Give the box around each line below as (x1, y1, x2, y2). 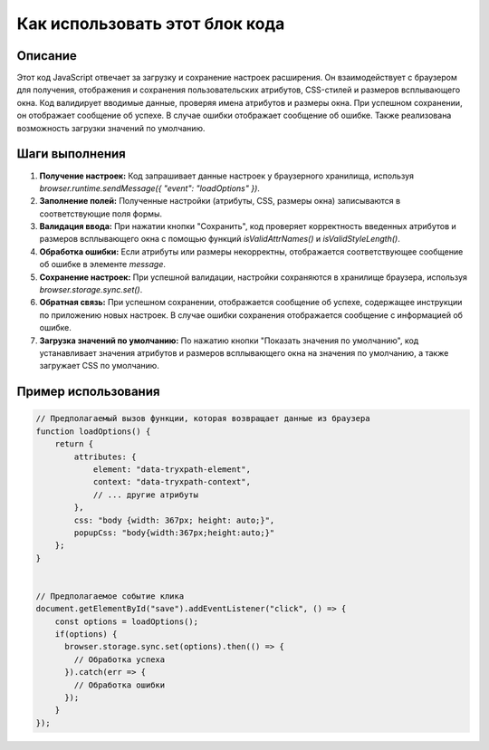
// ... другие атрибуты (92, 489, 199, 500)
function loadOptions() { (35, 426, 151, 437)
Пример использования (16, 384, 160, 399)
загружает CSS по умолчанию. (39, 361, 160, 371)
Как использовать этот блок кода (16, 14, 285, 34)
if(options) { (54, 630, 118, 639)
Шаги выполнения (16, 146, 126, 162)
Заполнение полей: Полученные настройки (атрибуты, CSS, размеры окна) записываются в (39, 196, 401, 207)
